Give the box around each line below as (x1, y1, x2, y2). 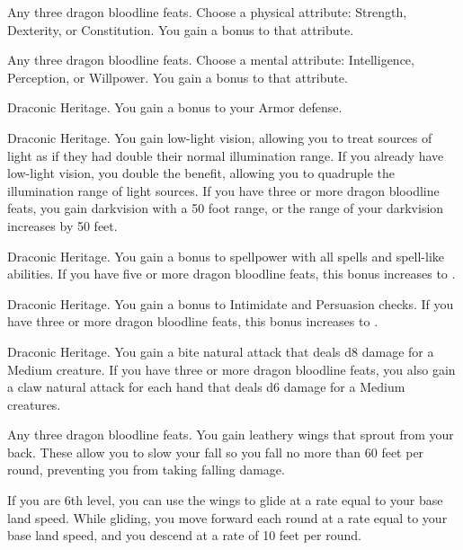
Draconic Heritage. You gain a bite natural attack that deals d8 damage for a (7, 342, 434, 360)
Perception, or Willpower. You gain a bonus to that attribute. (7, 67, 348, 86)
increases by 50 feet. (7, 216, 118, 235)
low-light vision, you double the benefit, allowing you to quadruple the (7, 164, 396, 182)
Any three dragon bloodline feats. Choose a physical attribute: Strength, (7, 3, 407, 21)
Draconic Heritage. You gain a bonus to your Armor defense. (7, 98, 343, 117)
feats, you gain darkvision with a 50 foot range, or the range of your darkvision (7, 199, 444, 217)
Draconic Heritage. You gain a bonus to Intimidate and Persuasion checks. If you (7, 294, 454, 313)
